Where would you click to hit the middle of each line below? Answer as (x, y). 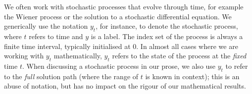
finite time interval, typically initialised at (67, 46)
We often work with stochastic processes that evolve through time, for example (124, 6)
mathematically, (78, 56)
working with (24, 56)
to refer (237, 66)
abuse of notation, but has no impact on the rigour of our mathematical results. (125, 86)
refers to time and (56, 36)
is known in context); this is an (192, 76)
